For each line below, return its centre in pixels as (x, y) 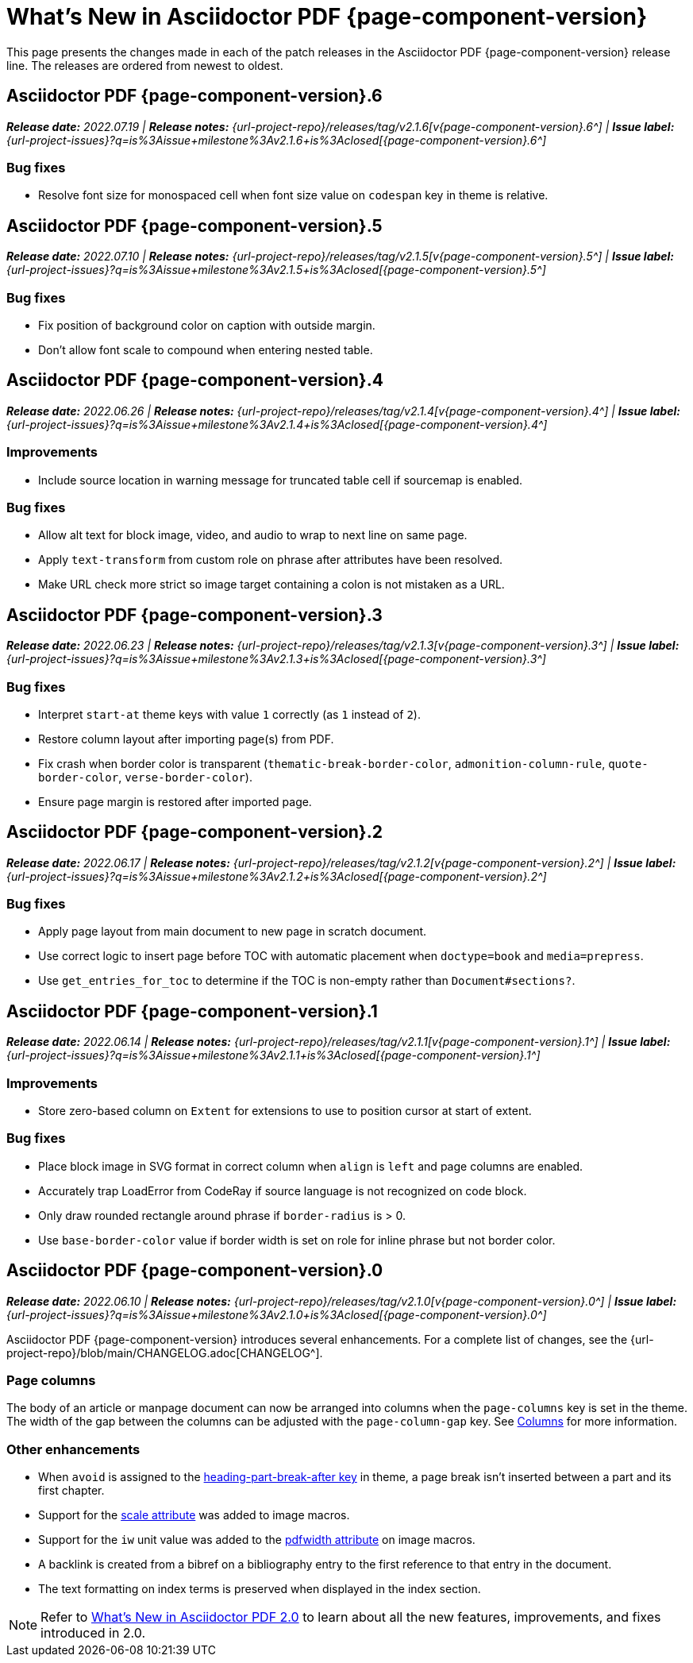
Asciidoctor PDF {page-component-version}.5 (194, 226)
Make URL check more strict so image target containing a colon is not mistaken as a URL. (271, 585)
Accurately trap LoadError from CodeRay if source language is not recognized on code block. (283, 1190)
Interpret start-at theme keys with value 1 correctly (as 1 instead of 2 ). (229, 714)
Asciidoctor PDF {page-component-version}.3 (194, 615)
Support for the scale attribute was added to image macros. (194, 1515)
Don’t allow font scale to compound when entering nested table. (206, 349)
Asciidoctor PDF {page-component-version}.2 (194, 832)
